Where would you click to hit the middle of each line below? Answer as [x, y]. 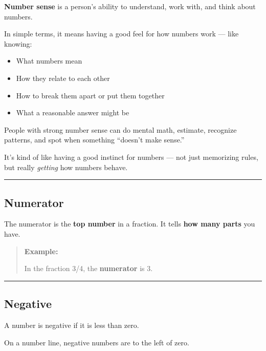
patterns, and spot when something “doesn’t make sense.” [94, 140]
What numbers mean [49, 61]
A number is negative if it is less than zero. [72, 325]
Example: [41, 251]
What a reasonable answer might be [73, 112]
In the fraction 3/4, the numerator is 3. [88, 268]
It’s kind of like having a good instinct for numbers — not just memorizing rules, [131, 157]
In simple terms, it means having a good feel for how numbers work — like [121, 34]
